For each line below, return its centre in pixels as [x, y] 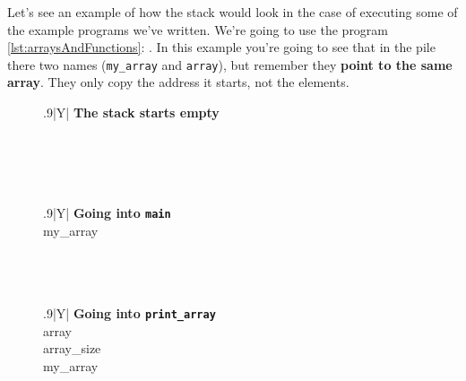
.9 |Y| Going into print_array [129, 313]
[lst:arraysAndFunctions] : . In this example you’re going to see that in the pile [221, 47]
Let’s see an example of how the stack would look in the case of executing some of [233, 12]
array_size [72, 348]
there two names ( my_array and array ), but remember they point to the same [230, 64]
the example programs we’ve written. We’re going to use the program [198, 29]
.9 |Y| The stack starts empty [131, 113]
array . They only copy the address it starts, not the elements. [178, 82]
